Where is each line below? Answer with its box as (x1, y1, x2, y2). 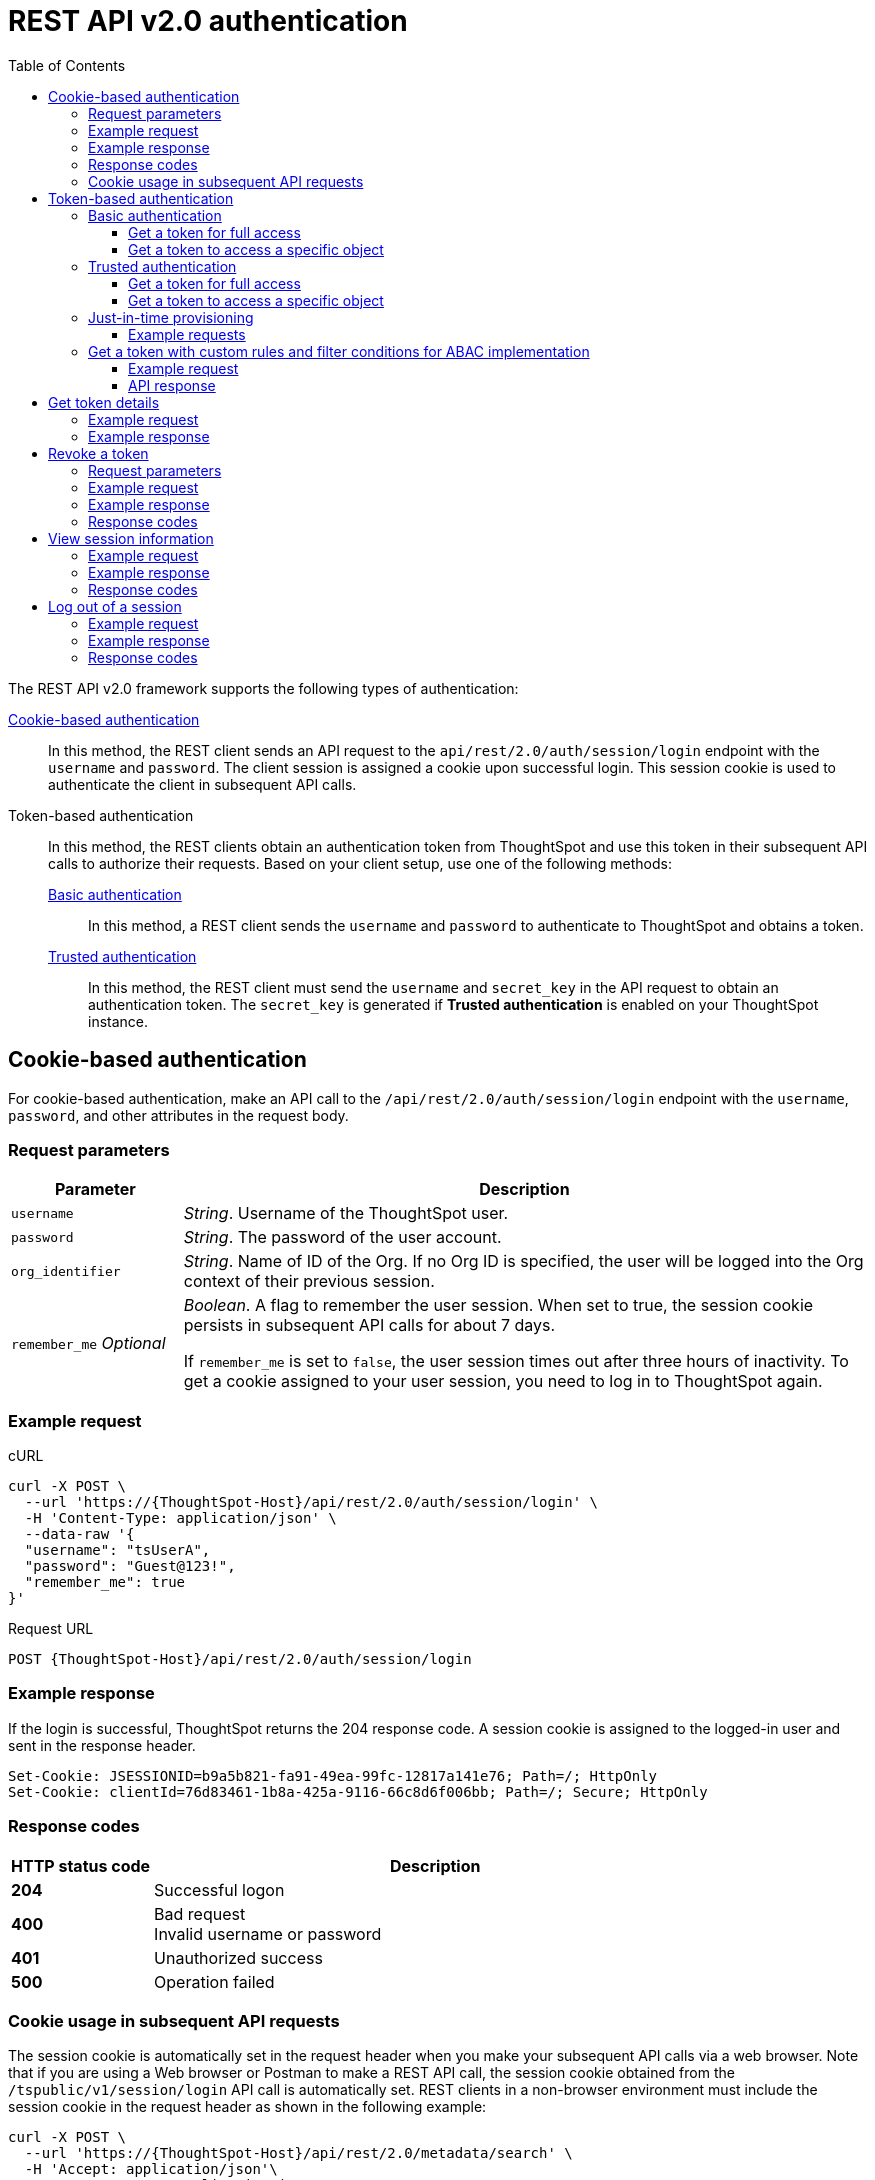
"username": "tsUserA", (24, 1542, 211, 1559)
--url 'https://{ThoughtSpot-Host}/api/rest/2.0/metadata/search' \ (24, 2145, 573, 2162)
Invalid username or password (154, 1923, 382, 1944)
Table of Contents (8, 56, 126, 74)
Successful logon (154, 1879, 285, 1900)
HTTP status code (11, 1855, 151, 1876)
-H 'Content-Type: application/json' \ (24, 1510, 337, 1527)
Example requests (128, 325, 246, 343)
